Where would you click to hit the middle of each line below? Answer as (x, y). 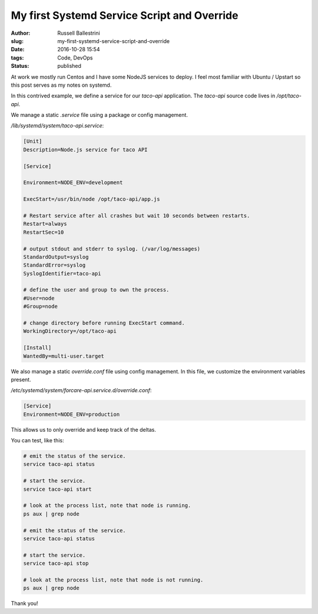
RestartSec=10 (44, 232)
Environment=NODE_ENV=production (72, 414)
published (69, 66)
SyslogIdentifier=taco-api (62, 273)
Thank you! (24, 603)
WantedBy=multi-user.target (64, 356)
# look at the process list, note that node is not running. (113, 580)
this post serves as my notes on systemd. (61, 85)
